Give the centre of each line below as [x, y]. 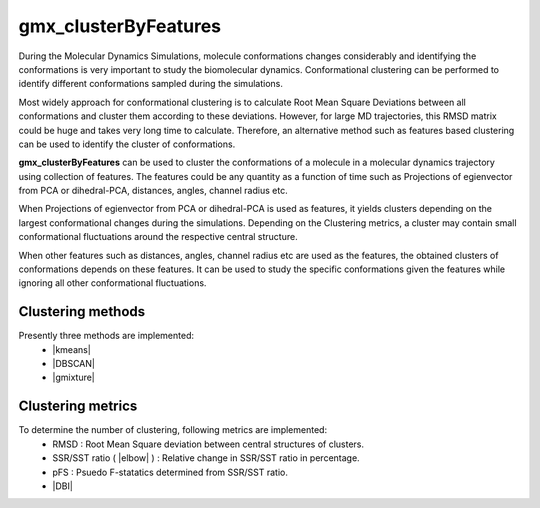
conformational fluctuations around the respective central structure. [158, 237]
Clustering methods [82, 311]
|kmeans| [72, 349]
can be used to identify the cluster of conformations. [127, 144]
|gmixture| [73, 377]
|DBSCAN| [73, 364]
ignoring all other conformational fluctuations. [112, 283]
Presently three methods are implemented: [106, 336]
